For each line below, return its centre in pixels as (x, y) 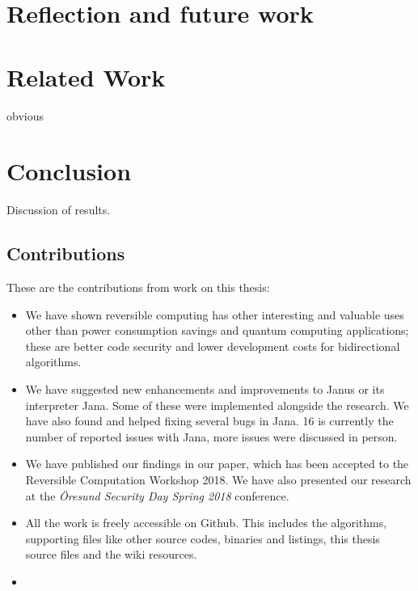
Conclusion (69, 171)
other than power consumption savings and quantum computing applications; (217, 330)
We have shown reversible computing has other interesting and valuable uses (215, 314)
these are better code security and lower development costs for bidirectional (213, 346)
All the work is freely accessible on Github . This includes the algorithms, (206, 523)
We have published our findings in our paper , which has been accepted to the (217, 464)
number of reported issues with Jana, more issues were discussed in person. (211, 436)
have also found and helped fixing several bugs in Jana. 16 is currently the (209, 421)
